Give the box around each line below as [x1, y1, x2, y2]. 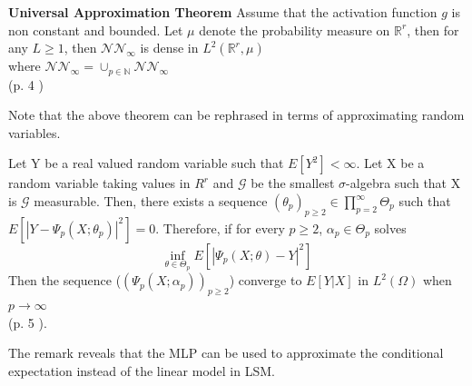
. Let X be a [356, 153, 425, 173]
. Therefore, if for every [155, 218, 285, 237]
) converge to [229, 271, 302, 290]
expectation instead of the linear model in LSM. [8, 361, 275, 381]
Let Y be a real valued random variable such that [8, 153, 284, 173]
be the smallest [251, 173, 335, 193]
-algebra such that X [346, 173, 461, 193]
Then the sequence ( [8, 271, 122, 290]
